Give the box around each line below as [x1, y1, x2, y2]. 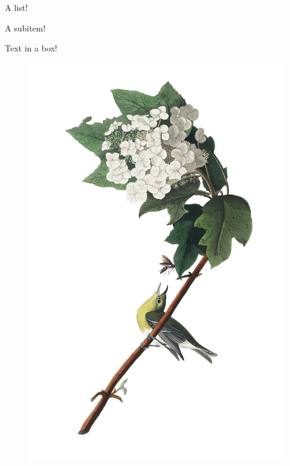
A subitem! [5, 21, 46, 34]
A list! [5, 1, 28, 13]
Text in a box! [5, 42, 57, 54]
